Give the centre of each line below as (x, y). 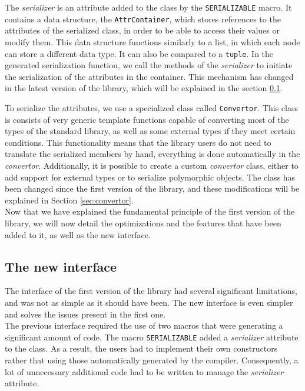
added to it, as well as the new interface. (78, 234)
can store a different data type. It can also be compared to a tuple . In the (139, 53)
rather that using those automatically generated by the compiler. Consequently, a (152, 360)
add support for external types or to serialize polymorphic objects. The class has (150, 177)
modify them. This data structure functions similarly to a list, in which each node (152, 41)
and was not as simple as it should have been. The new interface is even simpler (149, 302)
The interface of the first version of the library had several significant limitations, (151, 291)
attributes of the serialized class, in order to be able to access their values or (142, 30)
